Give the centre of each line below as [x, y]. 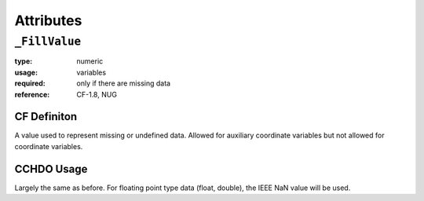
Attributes [48, 20]
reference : [32, 94]
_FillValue [48, 42]
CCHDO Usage [51, 169]
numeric [90, 61]
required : [30, 83]
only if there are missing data [124, 83]
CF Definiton [46, 117]
